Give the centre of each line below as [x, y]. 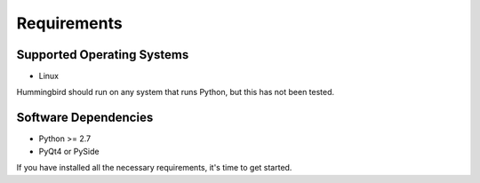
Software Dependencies [85, 118]
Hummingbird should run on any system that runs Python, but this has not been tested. [176, 92]
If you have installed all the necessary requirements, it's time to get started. [154, 168]
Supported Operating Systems [103, 55]
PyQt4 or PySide [69, 151]
